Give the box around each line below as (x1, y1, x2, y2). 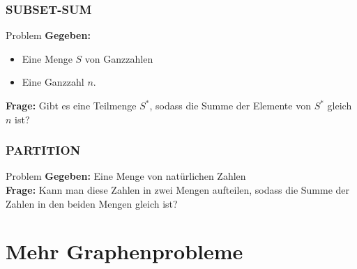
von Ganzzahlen (84, 51, 153, 66)
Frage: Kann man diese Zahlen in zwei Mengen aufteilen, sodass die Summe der (6, 183, 350, 197)
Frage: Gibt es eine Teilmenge (6, 98, 137, 112)
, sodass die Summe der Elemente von (149, 98, 311, 112)
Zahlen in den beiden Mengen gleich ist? (6, 196, 178, 210)
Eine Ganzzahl (22, 75, 84, 89)
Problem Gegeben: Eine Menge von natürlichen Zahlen (6, 169, 246, 183)
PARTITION (6, 141, 81, 159)
